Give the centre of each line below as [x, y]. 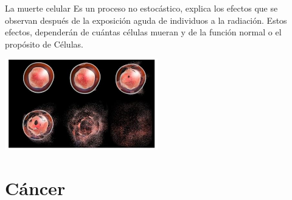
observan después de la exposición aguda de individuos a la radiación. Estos [146, 20]
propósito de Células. [44, 44]
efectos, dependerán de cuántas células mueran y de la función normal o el [143, 32]
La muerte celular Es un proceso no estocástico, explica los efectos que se [141, 8]
